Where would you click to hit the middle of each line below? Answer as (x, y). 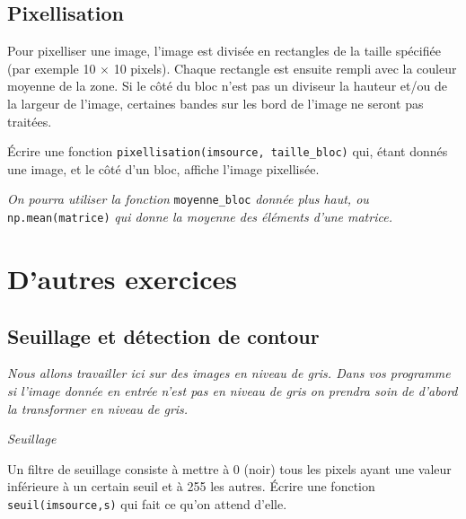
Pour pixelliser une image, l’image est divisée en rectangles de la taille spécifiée (224, 51)
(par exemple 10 (52, 68)
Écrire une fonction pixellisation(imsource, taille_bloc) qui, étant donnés (228, 151)
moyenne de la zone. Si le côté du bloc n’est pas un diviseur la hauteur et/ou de (227, 86)
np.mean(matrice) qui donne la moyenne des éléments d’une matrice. (200, 217)
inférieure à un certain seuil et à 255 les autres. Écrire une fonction (191, 486)
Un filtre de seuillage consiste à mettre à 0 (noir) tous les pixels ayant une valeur (229, 468)
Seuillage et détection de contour (163, 335)
